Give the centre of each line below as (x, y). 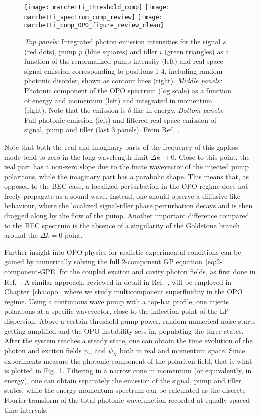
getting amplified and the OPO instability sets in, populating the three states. (124, 330)
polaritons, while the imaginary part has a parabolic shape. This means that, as (127, 176)
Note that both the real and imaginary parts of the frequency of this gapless (121, 146)
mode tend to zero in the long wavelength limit (76, 156)
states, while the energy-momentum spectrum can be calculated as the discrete (125, 390)
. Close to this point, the (212, 156)
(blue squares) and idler (121, 51)
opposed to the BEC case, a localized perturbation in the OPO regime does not (126, 186)
